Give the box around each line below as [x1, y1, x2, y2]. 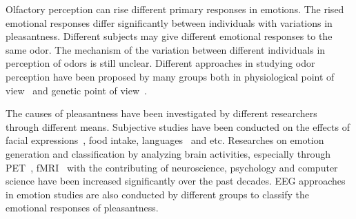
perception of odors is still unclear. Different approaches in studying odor [6, 56, 315, 70]
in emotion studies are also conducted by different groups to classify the [6, 187, 310, 201]
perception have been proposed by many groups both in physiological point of [6, 69, 335, 83]
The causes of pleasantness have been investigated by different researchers [6, 106, 317, 121]
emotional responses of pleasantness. [6, 200, 159, 215]
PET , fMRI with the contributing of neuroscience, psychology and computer [6, 160, 338, 174]
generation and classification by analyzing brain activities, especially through [6, 146, 331, 160]
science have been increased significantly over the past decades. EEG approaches [6, 174, 346, 188]
